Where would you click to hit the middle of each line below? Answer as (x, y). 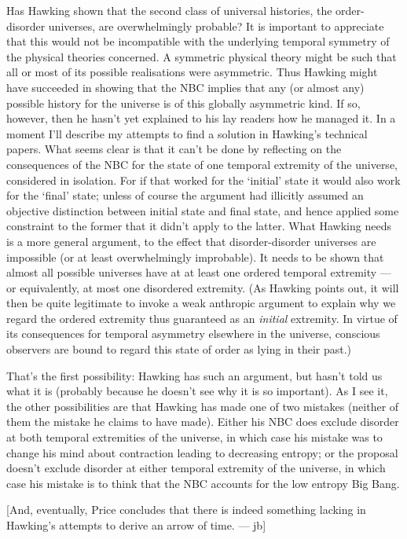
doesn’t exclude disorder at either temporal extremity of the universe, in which (196, 468)
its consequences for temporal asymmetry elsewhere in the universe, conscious (193, 334)
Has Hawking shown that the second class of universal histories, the (169, 10)
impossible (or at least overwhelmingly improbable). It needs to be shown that (195, 257)
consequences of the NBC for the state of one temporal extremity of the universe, (202, 164)
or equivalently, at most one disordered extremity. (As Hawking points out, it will (203, 287)
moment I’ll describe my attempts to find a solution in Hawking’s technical (187, 133)
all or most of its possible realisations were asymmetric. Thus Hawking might (192, 72)
